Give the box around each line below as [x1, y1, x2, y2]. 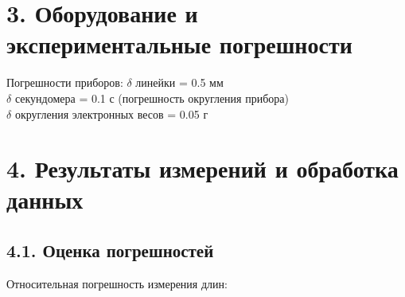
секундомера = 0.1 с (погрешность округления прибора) [14, 89, 289, 106]
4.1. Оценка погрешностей [6, 238, 214, 263]
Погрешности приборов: [6, 74, 123, 91]
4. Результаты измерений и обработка [6, 152, 399, 185]
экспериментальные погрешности [6, 28, 352, 61]
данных [6, 183, 84, 216]
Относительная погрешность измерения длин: [6, 275, 228, 291]
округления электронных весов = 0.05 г [14, 105, 208, 122]
